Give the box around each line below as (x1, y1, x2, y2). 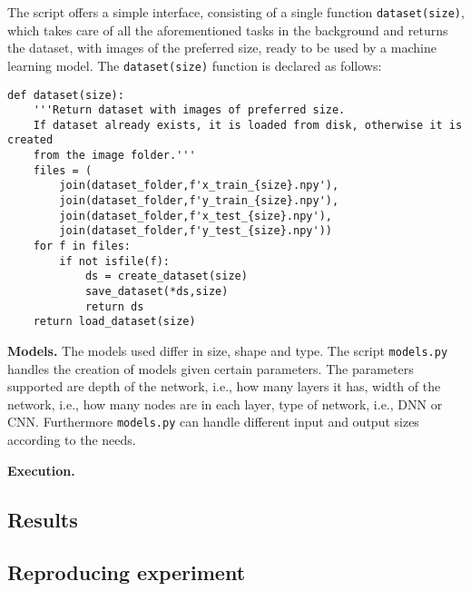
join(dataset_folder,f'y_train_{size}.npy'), (59, 194, 339, 208)
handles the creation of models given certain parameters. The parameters (7, 359, 414, 378)
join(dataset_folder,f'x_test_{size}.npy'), (59, 209, 332, 222)
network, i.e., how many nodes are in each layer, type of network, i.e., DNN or (7, 394, 443, 413)
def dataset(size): (7, 88, 124, 102)
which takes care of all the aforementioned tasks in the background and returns (7, 20, 448, 39)
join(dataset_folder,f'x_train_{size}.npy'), (59, 179, 339, 192)
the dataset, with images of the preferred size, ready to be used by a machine (7, 38, 437, 57)
